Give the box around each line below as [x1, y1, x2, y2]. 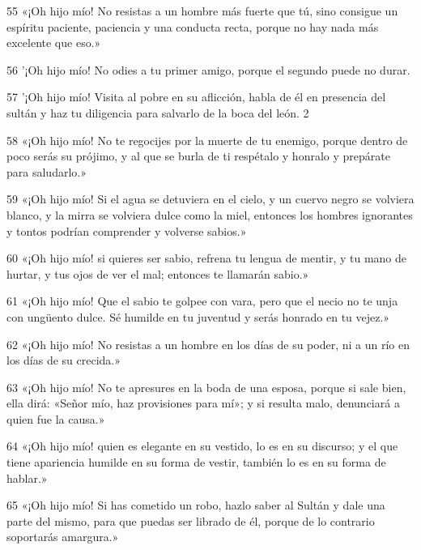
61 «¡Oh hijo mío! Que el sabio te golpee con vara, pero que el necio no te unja [6, 292, 398, 309]
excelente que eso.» [6, 34, 101, 51]
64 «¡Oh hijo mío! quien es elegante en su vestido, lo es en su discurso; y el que [6, 437, 398, 454]
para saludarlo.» [6, 163, 87, 180]
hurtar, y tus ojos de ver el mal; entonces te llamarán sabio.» [6, 265, 309, 282]
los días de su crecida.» [6, 352, 121, 369]
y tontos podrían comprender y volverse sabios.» [6, 222, 247, 239]
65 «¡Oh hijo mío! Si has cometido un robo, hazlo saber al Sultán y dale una [6, 497, 385, 514]
